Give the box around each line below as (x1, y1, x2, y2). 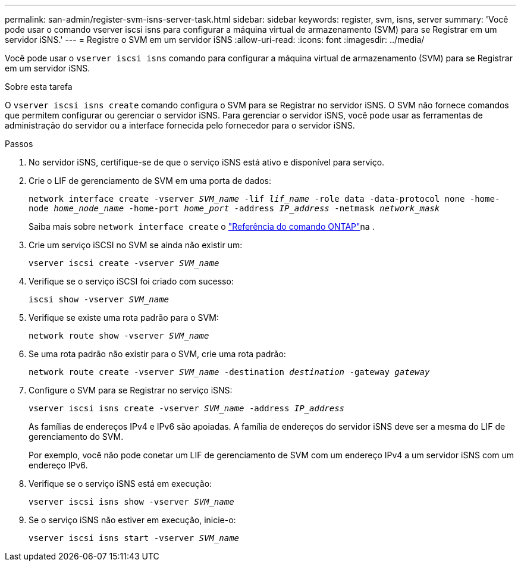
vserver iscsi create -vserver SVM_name (29, 258, 219, 268)
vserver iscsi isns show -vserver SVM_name (29, 497, 234, 506)
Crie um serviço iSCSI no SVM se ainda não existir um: (29, 240, 243, 250)
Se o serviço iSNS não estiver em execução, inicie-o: (29, 515, 236, 525)
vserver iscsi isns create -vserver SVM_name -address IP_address (29, 404, 345, 413)
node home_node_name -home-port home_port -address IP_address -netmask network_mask (29, 204, 440, 213)
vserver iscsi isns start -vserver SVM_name (29, 533, 240, 543)
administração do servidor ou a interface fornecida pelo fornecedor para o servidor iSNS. (5, 120, 355, 130)
